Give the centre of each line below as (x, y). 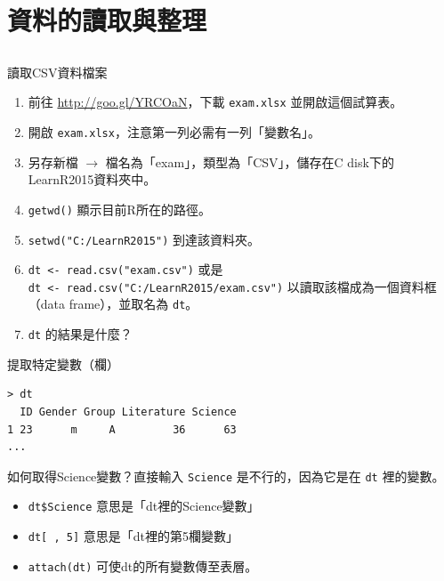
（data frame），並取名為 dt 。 (113, 304)
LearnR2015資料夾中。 (92, 179)
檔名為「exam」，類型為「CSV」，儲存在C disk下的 (250, 161)
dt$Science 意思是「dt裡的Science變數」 (144, 506)
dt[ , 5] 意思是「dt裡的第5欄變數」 (133, 536)
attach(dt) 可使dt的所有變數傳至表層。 (143, 565)
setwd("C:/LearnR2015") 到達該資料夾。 (144, 239)
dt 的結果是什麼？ (80, 334)
